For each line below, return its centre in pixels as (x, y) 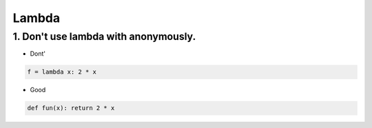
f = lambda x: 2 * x (62, 72)
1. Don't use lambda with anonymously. (104, 36)
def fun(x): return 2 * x (71, 108)
